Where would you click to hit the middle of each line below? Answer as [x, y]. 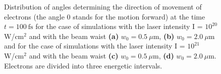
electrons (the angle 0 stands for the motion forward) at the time [105, 16]
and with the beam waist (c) [74, 55]
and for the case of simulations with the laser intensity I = [95, 46]
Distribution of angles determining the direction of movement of [103, 6]
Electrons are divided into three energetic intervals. [83, 65]
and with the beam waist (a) [74, 36]
